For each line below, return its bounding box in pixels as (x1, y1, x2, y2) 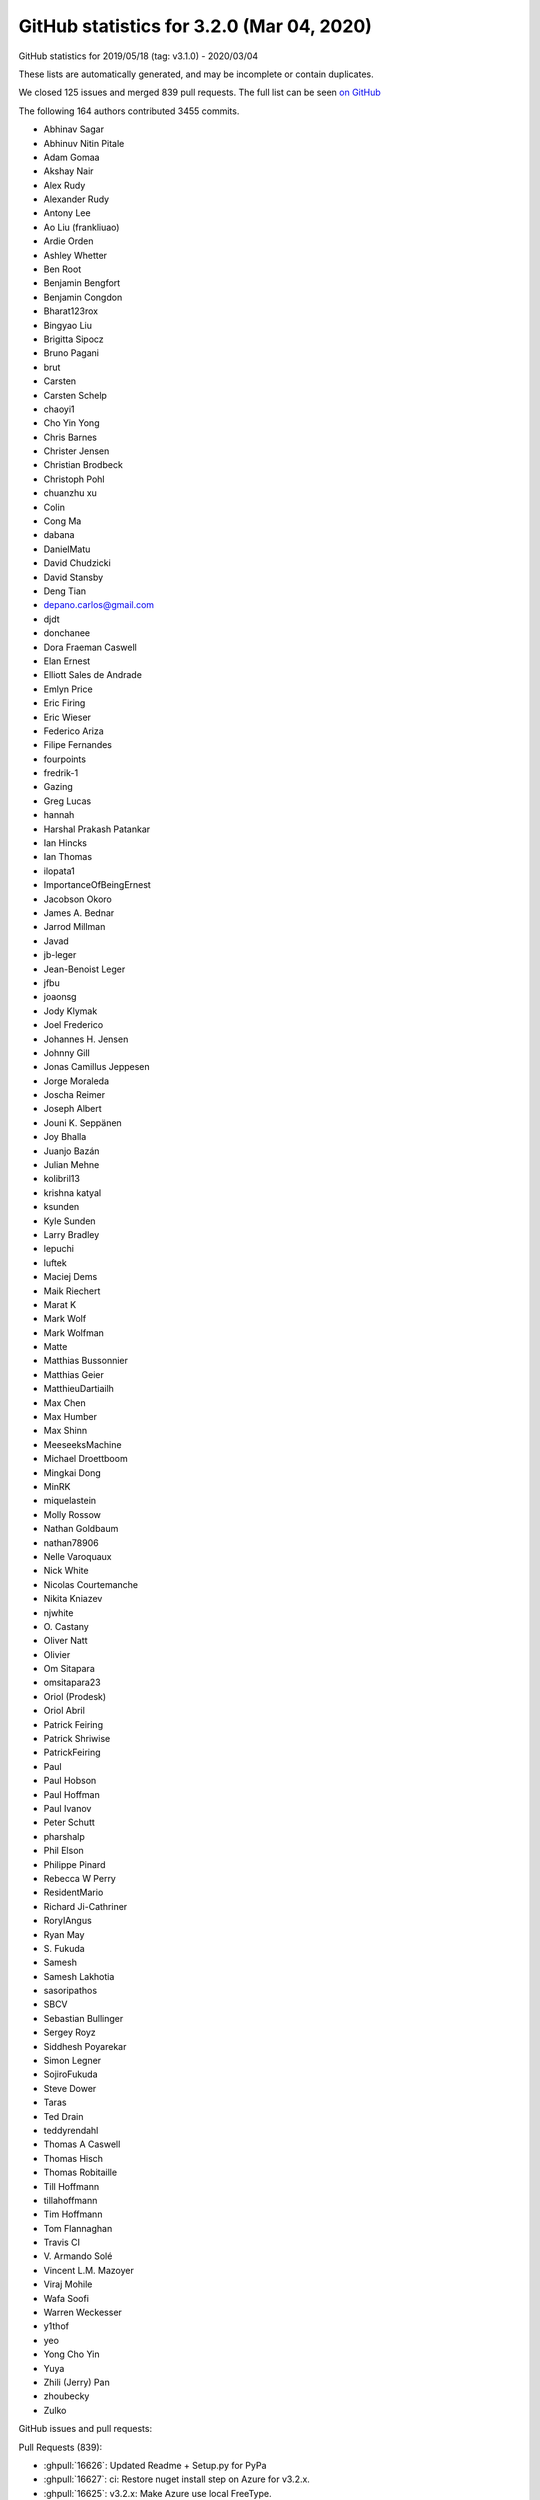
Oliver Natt (43, 1635, 89, 1647)
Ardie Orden (43, 235, 94, 247)
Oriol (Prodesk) (43, 1690, 107, 1702)
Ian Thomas (43, 851, 93, 863)
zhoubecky (43, 2390, 90, 2402)
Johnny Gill (43, 1046, 90, 1059)
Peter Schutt (43, 1816, 95, 1829)
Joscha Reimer (43, 1089, 105, 1101)
